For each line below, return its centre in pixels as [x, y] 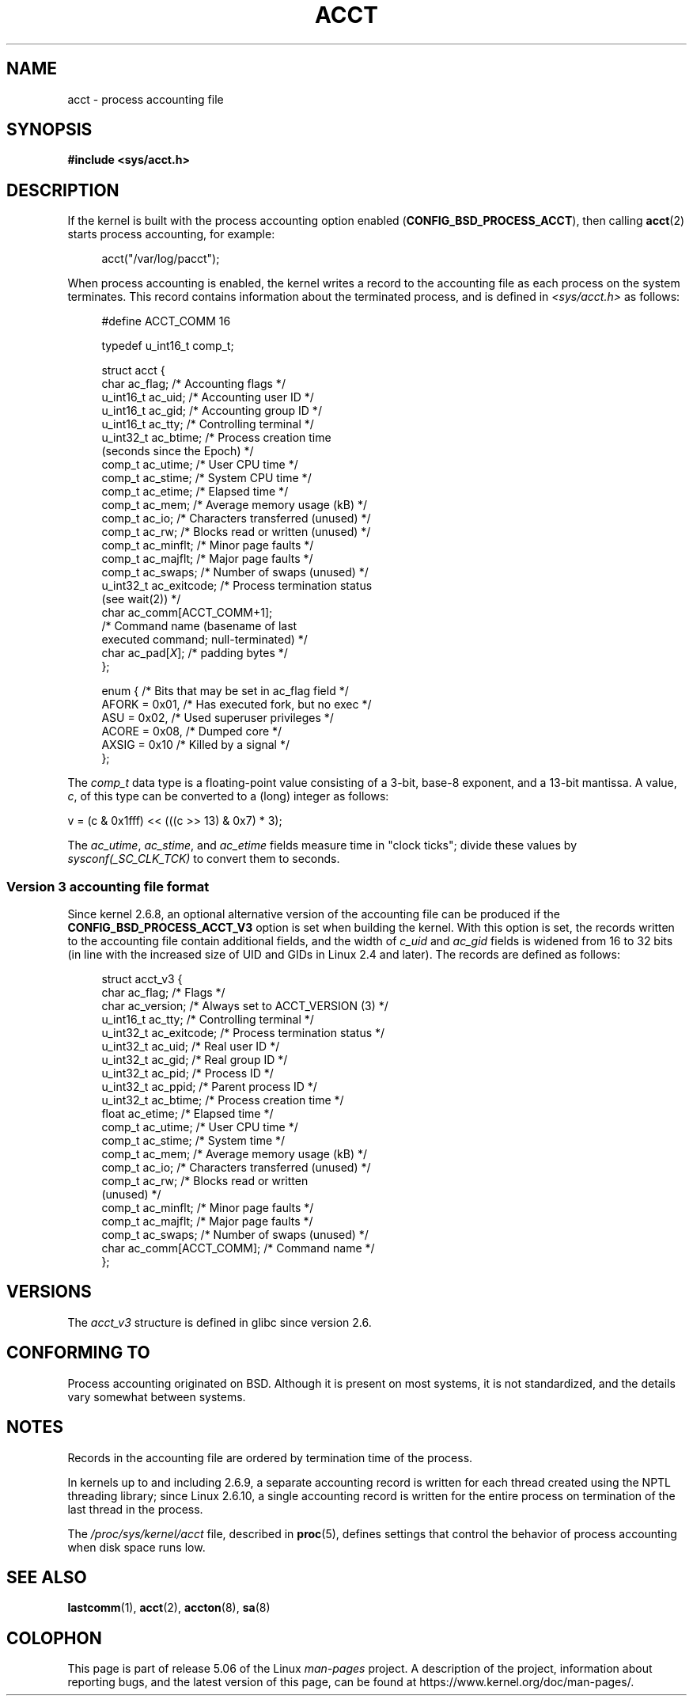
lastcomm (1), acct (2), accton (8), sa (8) [169, 1608]
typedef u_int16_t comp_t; [168, 346]
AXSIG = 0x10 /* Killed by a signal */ [195, 745]
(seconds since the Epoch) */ [178, 451]
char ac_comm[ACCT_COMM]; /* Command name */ [238, 1248]
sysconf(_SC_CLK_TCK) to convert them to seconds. [204, 859]
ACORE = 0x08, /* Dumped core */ [192, 731]
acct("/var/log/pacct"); [161, 259]
